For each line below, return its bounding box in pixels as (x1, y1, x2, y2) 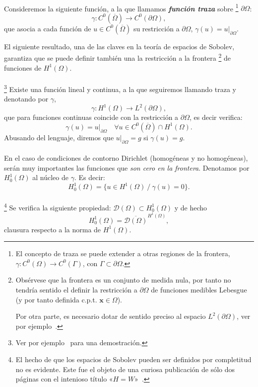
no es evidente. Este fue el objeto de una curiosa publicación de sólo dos (15, 364, 235, 374)
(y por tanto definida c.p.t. (15, 294, 97, 304)
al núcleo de (32, 172, 68, 183)
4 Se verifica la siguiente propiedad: (4, 201, 111, 212)
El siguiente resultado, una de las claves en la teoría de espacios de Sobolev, (4, 41, 235, 51)
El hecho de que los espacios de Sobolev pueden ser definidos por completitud (15, 354, 252, 364)
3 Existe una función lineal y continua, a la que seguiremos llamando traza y (4, 82, 236, 94)
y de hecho (174, 202, 207, 212)
